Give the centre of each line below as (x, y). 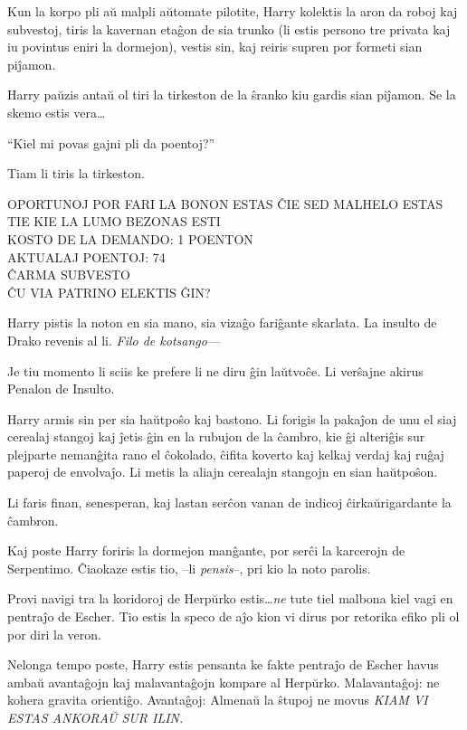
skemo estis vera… (57, 112)
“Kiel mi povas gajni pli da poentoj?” (111, 142)
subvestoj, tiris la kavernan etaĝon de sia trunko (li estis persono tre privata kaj (229, 28)
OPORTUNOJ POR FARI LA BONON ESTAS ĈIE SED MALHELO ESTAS (225, 203)
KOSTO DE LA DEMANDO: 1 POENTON (130, 238)
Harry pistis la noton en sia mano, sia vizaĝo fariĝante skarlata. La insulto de (222, 322)
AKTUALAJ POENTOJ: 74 (86, 256)
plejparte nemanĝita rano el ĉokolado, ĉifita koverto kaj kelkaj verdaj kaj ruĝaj (226, 454)
